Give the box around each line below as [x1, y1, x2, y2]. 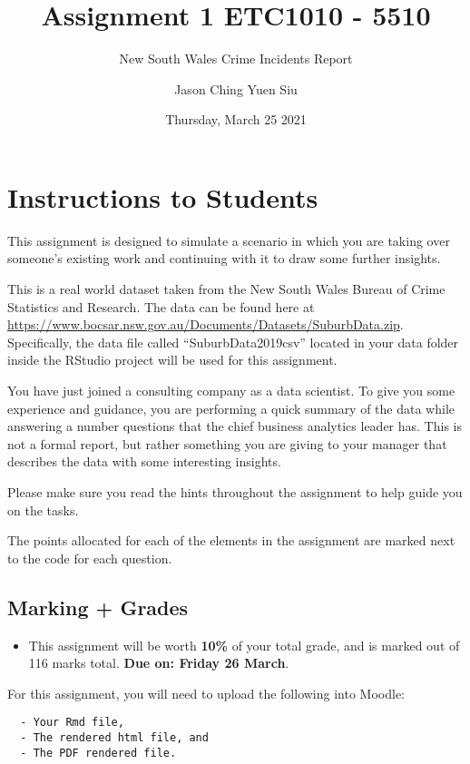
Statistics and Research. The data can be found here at [7, 297, 315, 316]
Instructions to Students [7, 178, 318, 215]
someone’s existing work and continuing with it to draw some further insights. [7, 249, 441, 268]
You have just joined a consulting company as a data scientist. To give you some [7, 381, 455, 399]
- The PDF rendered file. [20, 746, 177, 759]
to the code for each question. [7, 548, 172, 567]
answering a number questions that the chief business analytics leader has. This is [7, 416, 462, 436]
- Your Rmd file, [20, 716, 124, 730]
